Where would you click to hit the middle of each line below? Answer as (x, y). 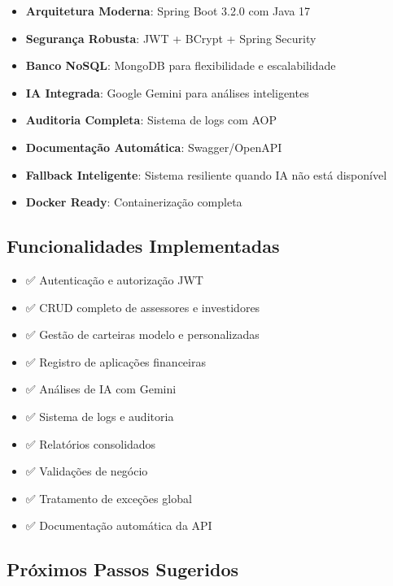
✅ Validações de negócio (87, 471)
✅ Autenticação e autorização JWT (114, 279)
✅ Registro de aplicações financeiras (116, 361)
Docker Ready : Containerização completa (134, 202)
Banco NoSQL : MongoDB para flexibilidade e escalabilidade (181, 65)
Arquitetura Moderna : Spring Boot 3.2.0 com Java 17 (168, 11)
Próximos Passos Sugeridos (123, 569)
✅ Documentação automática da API (119, 525)
